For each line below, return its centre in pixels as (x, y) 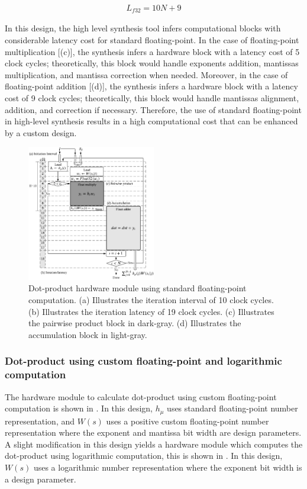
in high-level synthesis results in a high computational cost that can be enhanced (151, 121)
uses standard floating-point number (232, 408)
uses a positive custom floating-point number (188, 421)
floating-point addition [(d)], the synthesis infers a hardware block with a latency (151, 86)
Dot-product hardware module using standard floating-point (138, 288)
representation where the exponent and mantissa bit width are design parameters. (153, 432)
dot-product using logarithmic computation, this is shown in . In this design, (144, 456)
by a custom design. (41, 132)
